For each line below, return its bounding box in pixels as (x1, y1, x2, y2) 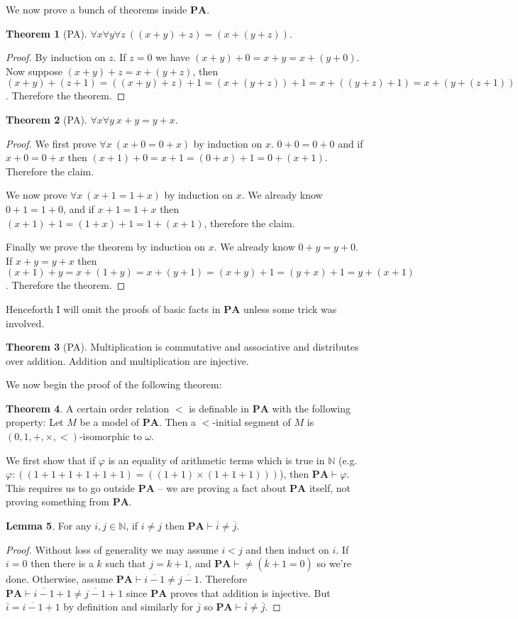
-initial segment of (212, 415, 291, 429)
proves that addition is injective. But (170, 585, 331, 600)
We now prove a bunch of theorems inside (6, 2, 187, 16)
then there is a (31, 556, 94, 571)
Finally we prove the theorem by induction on (6, 239, 206, 254)
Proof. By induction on (6, 50, 106, 65)
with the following (272, 400, 351, 415)
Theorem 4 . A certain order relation (6, 400, 170, 415)
